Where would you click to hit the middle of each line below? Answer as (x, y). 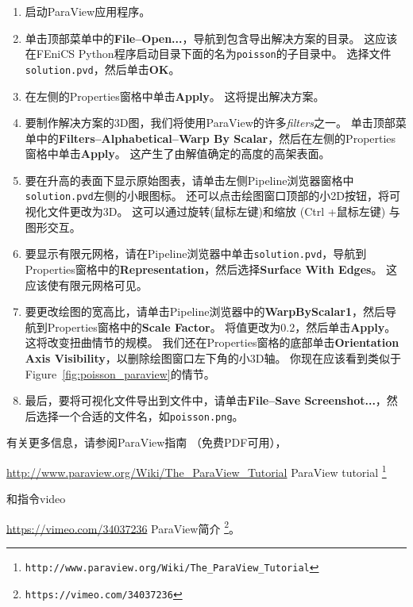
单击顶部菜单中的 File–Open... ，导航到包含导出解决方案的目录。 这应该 (211, 38)
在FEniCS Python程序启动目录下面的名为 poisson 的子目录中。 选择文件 (208, 54)
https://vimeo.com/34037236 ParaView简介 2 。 (123, 527)
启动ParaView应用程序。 (88, 11)
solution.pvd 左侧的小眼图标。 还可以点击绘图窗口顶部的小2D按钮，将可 (213, 196)
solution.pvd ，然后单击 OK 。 (102, 69)
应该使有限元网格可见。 (86, 284)
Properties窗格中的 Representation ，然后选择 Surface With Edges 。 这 (211, 269)
